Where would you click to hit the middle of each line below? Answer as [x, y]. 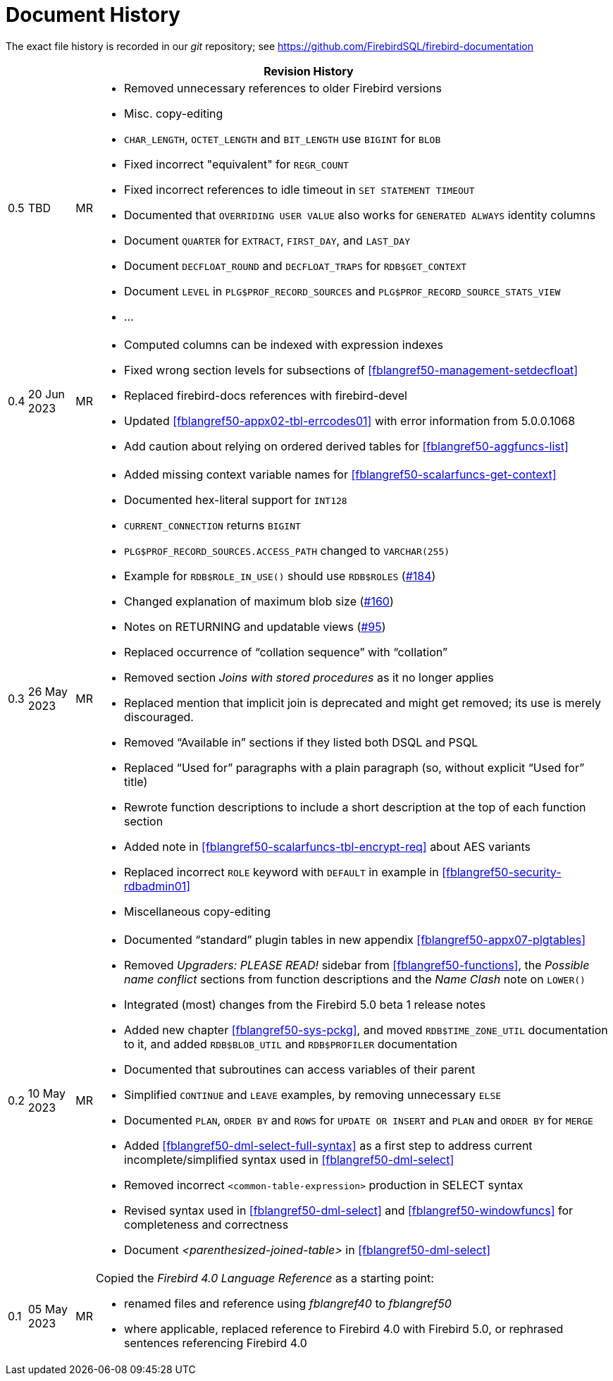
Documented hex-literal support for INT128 [236, 499]
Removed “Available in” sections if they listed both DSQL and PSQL [301, 742]
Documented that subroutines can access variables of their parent [300, 1069]
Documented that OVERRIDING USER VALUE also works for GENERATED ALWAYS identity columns [360, 215]
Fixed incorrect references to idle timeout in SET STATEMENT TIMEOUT [299, 189]
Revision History [309, 71]
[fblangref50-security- [502, 872]
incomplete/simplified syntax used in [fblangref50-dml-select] [289, 1159]
